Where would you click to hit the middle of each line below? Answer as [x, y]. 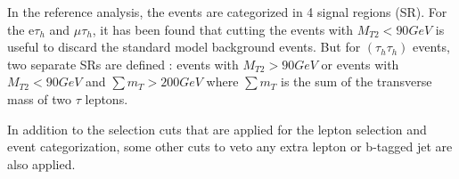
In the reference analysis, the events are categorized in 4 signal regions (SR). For [227, 12]
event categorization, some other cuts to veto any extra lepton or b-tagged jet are [230, 146]
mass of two [40, 98]
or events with [360, 64]
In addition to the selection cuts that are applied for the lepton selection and [217, 129]
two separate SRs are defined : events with [123, 64]
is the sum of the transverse [357, 81]
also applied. [41, 163]
